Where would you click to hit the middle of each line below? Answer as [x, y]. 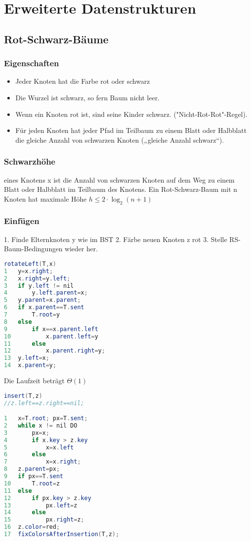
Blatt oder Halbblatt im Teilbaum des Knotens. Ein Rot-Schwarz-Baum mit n [121, 189]
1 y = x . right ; [29, 271]
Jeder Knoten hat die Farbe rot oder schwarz [83, 81]
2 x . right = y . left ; [37, 278]
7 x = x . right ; [42, 462]
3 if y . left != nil [39, 286]
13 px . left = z [41, 505]
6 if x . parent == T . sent [44, 308]
